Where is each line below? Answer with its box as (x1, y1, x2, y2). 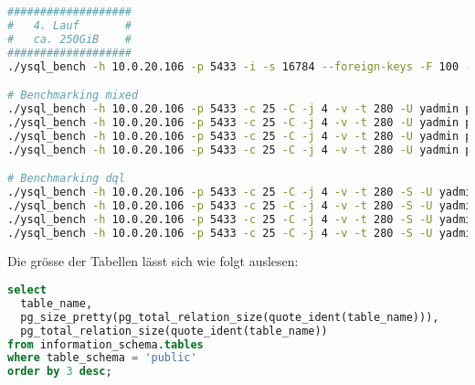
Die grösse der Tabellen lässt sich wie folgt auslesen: (7, 251, 299, 271)
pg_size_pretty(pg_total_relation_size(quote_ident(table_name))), (20, 310, 439, 324)
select (7, 283, 47, 297)
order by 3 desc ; (7, 365, 112, 379)
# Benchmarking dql (7, 172, 125, 186)
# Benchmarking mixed (7, 89, 139, 102)
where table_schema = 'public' (7, 351, 197, 365)
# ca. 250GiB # (7, 32, 132, 46)
